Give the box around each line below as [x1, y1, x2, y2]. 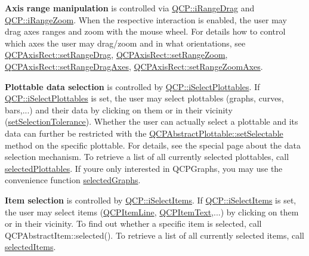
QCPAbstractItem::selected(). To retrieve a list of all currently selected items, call [5, 229, 304, 241]
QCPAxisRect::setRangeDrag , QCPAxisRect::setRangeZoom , [5, 48, 228, 61]
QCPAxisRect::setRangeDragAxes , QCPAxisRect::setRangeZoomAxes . [5, 60, 263, 72]
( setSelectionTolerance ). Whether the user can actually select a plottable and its [5, 115, 298, 128]
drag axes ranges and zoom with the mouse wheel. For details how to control [5, 25, 286, 38]
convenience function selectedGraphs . [5, 174, 141, 186]
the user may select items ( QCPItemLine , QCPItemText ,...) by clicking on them [5, 205, 299, 218]
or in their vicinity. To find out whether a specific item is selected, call [5, 217, 262, 230]
